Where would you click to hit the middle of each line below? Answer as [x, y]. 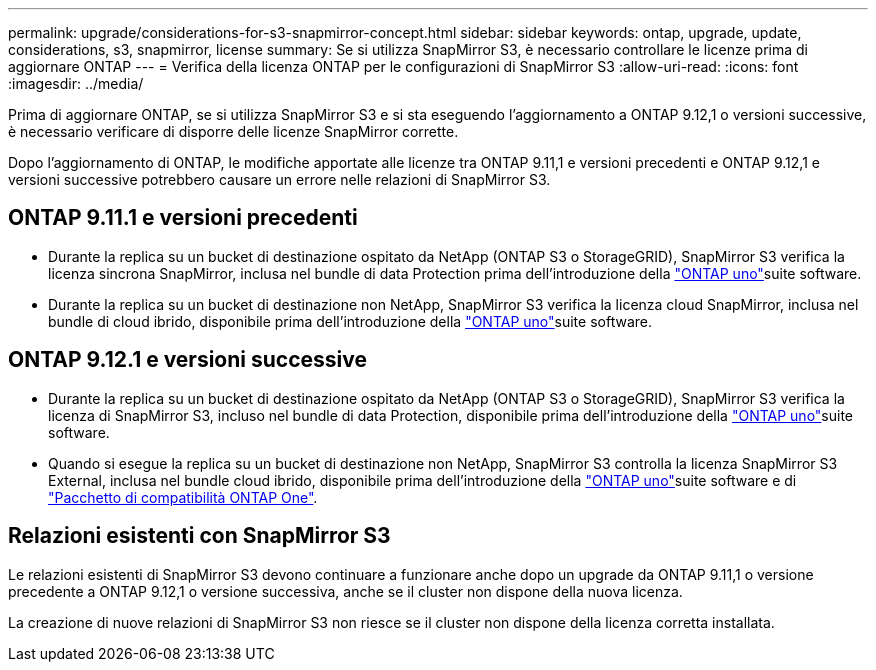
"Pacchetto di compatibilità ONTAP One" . [183, 497]
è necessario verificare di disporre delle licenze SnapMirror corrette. [233, 131]
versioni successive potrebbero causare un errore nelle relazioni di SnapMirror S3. [279, 179]
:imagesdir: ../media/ [76, 83]
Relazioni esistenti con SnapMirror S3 [199, 536]
